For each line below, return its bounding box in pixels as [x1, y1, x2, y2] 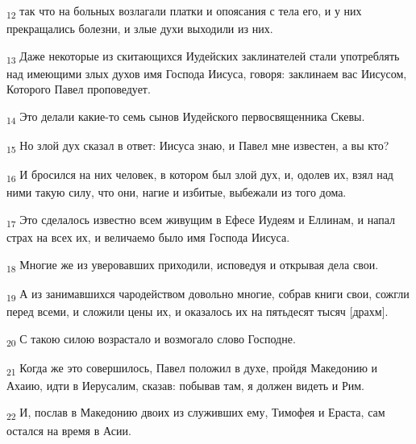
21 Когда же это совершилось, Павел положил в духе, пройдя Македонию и [6, 359, 378, 378]
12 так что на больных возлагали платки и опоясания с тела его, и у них [6, 2, 362, 21]
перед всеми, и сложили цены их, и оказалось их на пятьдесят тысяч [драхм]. [6, 302, 389, 319]
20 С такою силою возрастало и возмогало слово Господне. [6, 330, 296, 349]
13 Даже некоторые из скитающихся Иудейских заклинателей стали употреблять [6, 47, 400, 66]
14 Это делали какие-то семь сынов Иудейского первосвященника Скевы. [6, 108, 365, 127]
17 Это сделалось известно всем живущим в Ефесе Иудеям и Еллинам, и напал [6, 211, 396, 230]
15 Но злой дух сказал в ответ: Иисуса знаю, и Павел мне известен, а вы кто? [6, 137, 389, 156]
